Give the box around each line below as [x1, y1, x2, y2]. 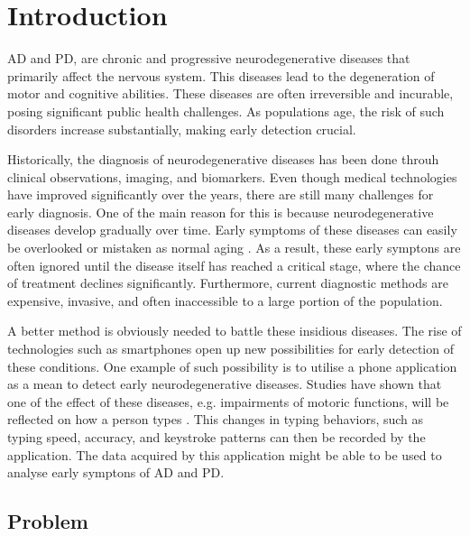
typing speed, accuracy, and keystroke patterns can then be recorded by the [7, 428, 426, 446]
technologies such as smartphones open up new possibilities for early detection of [7, 339, 454, 358]
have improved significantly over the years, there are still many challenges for [7, 185, 434, 204]
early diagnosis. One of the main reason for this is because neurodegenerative [7, 202, 434, 221]
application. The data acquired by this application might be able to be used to [7, 445, 442, 464]
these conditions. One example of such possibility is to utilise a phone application [7, 356, 457, 375]
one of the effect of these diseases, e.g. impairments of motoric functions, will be [7, 392, 449, 411]
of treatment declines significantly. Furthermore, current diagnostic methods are [7, 273, 448, 292]
